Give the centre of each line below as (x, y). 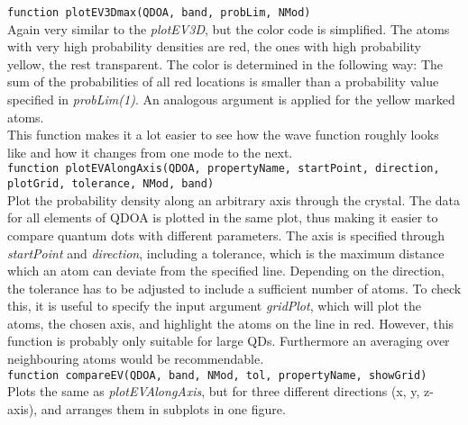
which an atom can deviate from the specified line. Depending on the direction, (226, 271)
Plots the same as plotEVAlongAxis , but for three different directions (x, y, (214, 391)
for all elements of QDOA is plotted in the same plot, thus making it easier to (223, 217)
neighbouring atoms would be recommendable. (136, 359)
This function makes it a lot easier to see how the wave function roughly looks (223, 135)
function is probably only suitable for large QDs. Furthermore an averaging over (229, 341)
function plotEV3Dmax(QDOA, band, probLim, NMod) (159, 13)
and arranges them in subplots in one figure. (163, 408)
